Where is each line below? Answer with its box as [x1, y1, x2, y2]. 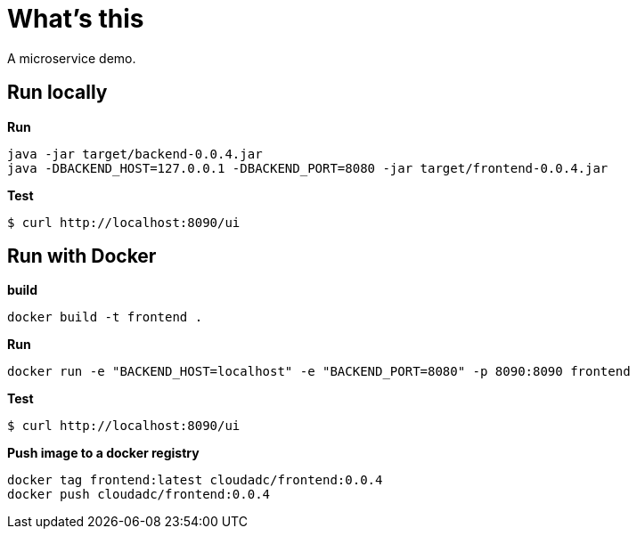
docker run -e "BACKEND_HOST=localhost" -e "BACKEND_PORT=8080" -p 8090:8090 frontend [7, 364, 631, 379]
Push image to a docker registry [7, 445, 200, 461]
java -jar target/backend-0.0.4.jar [7, 146, 263, 161]
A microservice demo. [7, 50, 136, 66]
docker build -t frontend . [7, 310, 203, 325]
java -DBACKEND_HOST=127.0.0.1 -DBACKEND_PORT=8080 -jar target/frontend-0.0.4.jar [7, 160, 608, 175]
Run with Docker [7, 245, 157, 268]
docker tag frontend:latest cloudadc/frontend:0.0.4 [7, 473, 383, 488]
